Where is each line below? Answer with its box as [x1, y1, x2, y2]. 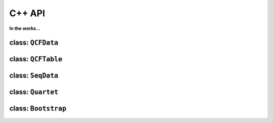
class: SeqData [9, 71, 59, 80]
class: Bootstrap [9, 104, 67, 113]
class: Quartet [9, 88, 59, 96]
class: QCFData [9, 38, 59, 47]
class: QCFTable [9, 55, 63, 63]
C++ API [9, 8, 45, 19]
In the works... [9, 25, 40, 31]
